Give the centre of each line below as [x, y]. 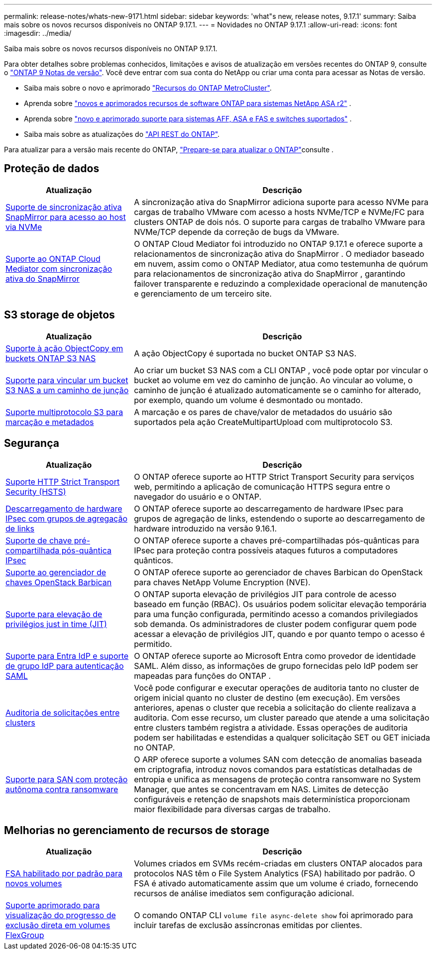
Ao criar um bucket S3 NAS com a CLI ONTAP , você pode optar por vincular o [281, 370]
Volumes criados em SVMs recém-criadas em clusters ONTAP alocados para [278, 864]
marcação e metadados [50, 422]
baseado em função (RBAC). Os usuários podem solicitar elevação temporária [280, 604]
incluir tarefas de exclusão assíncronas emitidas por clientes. [248, 925]
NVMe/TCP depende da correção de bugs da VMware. [237, 232]
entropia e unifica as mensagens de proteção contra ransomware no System [277, 779]
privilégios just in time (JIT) [56, 624]
